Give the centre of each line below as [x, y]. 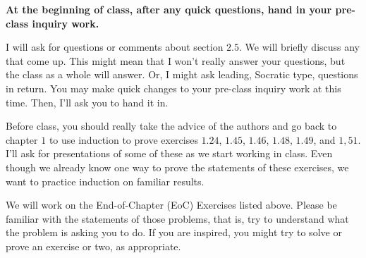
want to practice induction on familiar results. [105, 181]
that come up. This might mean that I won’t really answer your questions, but [176, 60]
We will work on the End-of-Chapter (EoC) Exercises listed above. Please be [171, 205]
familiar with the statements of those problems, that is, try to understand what [177, 218]
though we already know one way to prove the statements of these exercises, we [177, 167]
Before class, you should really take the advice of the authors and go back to [171, 126]
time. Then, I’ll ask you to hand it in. [87, 102]
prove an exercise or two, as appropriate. [93, 246]
